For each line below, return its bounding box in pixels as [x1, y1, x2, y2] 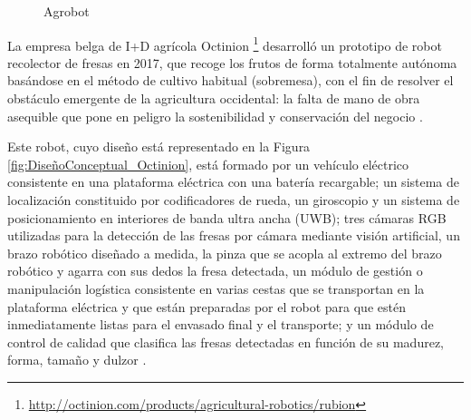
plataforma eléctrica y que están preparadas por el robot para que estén [7, 297, 406, 316]
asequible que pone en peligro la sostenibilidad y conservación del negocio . [7, 106, 423, 125]
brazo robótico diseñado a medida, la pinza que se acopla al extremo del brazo [7, 243, 442, 262]
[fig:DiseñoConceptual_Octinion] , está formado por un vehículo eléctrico [7, 154, 409, 173]
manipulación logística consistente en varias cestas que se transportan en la [7, 278, 425, 298]
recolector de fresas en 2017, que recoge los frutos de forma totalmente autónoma [7, 53, 457, 72]
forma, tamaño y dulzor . [7, 350, 147, 369]
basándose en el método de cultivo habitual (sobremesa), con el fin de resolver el [7, 71, 454, 90]
